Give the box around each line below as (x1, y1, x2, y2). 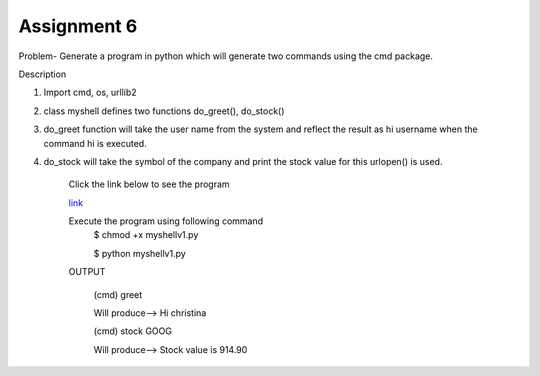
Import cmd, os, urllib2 (43, 86, 137, 99)
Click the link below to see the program (68, 178, 230, 190)
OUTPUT (68, 266, 106, 278)
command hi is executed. (43, 137, 147, 149)
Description (18, 68, 67, 80)
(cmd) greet (93, 288, 143, 300)
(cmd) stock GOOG (93, 325, 172, 337)
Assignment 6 (18, 15, 138, 37)
